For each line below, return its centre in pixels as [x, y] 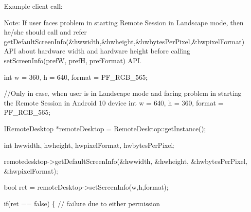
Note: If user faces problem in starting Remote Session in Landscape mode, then [124, 22]
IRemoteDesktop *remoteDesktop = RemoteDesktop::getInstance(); [105, 128]
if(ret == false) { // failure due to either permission [82, 203]
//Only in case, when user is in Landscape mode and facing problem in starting [123, 93]
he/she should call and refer [45, 32]
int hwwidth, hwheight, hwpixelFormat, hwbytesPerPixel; [90, 145]
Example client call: [33, 6]
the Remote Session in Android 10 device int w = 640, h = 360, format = [114, 102]
